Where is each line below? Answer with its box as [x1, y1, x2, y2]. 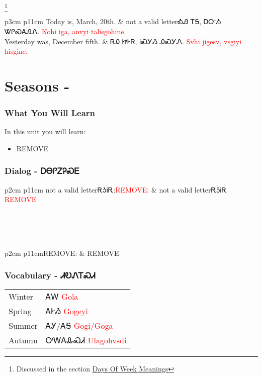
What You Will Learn [5, 107, 96, 119]
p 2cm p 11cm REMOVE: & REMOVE [5, 247, 119, 258]
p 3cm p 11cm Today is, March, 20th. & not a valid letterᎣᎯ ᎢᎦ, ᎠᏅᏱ [5, 16, 221, 27]
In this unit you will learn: [5, 126, 86, 137]
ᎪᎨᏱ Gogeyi [45, 305, 88, 317]
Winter [9, 291, 33, 303]
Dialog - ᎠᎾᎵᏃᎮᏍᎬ [5, 164, 79, 177]
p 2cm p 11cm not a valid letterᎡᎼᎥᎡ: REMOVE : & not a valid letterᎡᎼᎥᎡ [5, 184, 227, 195]
